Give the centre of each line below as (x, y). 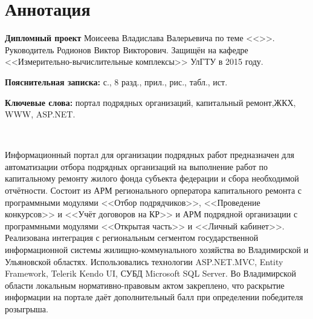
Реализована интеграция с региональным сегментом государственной (132, 238)
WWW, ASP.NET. (40, 114)
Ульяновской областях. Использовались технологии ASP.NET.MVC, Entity (144, 261)
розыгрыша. (27, 309)
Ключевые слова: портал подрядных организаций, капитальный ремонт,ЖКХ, (150, 102)
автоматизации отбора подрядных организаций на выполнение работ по (137, 166)
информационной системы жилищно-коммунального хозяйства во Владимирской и (157, 250)
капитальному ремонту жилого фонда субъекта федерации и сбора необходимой (152, 178)
